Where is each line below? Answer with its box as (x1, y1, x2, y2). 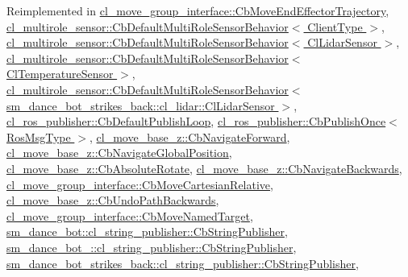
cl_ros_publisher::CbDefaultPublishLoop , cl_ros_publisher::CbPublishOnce (6, 113, 386, 130)
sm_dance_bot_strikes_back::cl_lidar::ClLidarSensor (6, 97, 275, 114)
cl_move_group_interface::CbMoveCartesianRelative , (6, 176, 273, 192)
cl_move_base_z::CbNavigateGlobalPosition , (6, 144, 232, 161)
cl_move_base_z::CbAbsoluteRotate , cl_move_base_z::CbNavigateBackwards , (6, 159, 402, 176)
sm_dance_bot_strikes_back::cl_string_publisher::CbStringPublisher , (6, 254, 359, 271)
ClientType (307, 18, 363, 35)
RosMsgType (6, 128, 71, 145)
